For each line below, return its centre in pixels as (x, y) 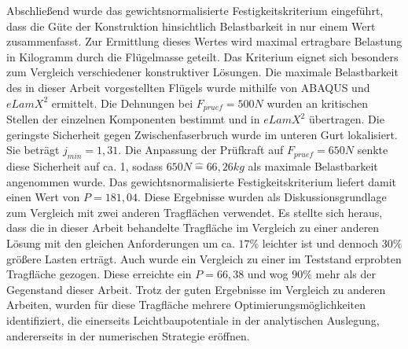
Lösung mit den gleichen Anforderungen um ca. (121, 242)
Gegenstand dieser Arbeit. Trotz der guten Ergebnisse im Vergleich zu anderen (196, 289)
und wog (268, 274)
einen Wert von (43, 197)
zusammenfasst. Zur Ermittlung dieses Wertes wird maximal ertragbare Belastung (204, 41)
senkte (373, 150)
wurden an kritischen (317, 103)
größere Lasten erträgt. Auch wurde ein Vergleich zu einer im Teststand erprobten (204, 258)
